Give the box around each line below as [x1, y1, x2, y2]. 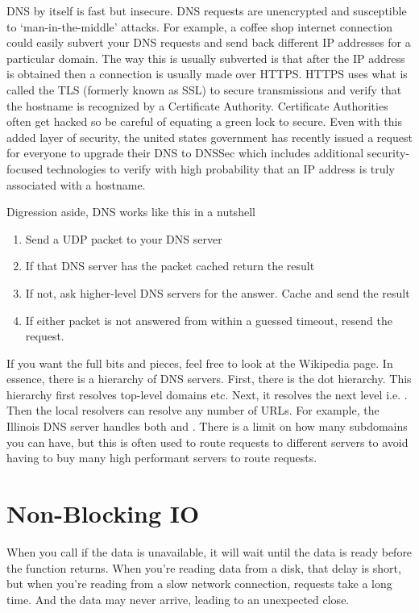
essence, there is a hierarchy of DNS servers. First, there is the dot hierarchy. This [6, 370, 412, 387]
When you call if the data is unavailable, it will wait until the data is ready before [6, 543, 413, 560]
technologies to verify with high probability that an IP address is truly [46, 160, 395, 177]
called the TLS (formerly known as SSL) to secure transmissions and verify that [6, 81, 402, 98]
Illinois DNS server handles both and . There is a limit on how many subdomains [6, 418, 408, 435]
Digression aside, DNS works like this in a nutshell [6, 203, 255, 220]
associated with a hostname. [6, 176, 146, 193]
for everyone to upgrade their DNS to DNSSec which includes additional [6, 144, 364, 161]
